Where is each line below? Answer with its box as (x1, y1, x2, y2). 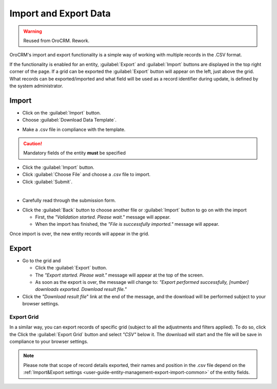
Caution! (23, 140, 43, 146)
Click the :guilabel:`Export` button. (35, 265, 107, 271)
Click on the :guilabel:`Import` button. (22, 109, 101, 115)
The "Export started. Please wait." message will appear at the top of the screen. (35, 272, 204, 278)
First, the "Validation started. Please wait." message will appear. (35, 214, 171, 220)
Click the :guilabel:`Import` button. (22, 164, 94, 170)
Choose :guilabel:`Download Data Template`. (22, 117, 117, 123)
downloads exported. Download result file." (35, 286, 127, 293)
